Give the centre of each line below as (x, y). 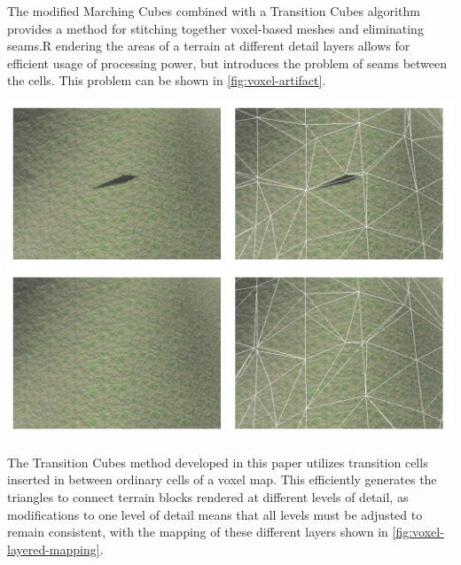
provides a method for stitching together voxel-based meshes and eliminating (215, 28)
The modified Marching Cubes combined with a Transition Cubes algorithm (214, 11)
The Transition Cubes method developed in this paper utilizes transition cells (218, 462)
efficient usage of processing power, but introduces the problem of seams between (227, 63)
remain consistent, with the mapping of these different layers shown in (198, 532)
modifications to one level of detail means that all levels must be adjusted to (215, 514)
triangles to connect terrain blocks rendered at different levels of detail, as (208, 496)
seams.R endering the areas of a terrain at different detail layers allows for (209, 46)
